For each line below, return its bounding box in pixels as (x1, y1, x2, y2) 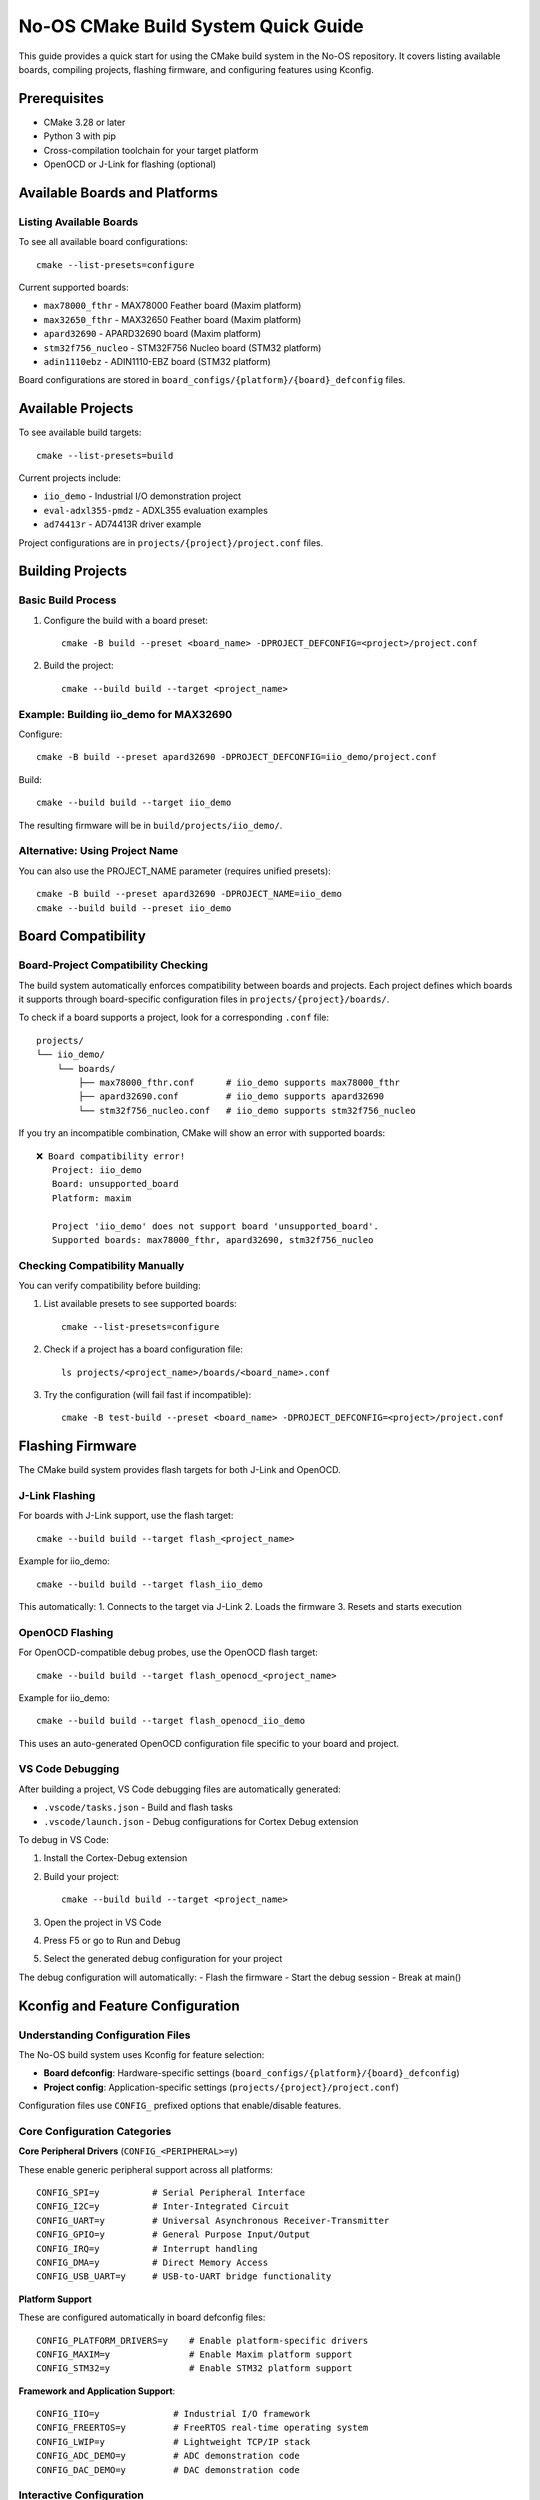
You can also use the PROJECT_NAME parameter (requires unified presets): (18, 865, 332, 877)
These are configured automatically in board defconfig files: (18, 2311, 266, 2324)
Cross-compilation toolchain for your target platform (43, 144, 259, 156)
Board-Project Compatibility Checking (18, 958, 209, 972)
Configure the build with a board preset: (43, 614, 209, 626)
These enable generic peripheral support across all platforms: (18, 2163, 274, 2175)
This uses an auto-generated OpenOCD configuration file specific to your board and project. (18, 1737, 400, 1749)
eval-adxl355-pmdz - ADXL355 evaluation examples (43, 504, 269, 516)
